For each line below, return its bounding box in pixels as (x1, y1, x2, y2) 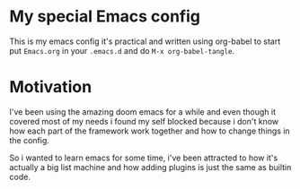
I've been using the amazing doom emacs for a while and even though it (9, 106, 277, 117)
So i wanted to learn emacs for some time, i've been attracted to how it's (9, 152, 278, 163)
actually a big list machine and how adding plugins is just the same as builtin (9, 161, 292, 172)
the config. (9, 134, 49, 145)
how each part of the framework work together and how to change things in (9, 125, 290, 136)
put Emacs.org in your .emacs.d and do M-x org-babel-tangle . (9, 45, 235, 56)
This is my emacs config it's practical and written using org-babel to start (9, 36, 281, 47)
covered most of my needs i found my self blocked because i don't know (9, 116, 279, 126)
